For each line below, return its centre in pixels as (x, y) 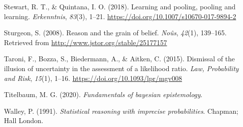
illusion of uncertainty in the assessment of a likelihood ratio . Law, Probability (121, 68)
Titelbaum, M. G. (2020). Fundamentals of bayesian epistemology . (103, 94)
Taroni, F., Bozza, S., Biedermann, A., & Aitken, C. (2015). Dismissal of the (120, 59)
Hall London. (24, 120)
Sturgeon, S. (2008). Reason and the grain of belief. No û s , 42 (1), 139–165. (115, 33)
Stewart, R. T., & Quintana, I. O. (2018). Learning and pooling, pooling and (120, 6)
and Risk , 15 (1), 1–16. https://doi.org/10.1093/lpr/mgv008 (93, 78)
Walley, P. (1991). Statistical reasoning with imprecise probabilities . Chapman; (121, 111)
